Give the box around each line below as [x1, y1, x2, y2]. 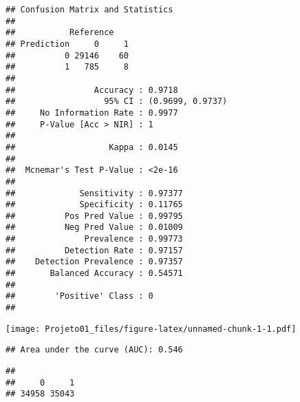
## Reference [6, 28, 114, 38]
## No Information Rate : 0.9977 [6, 107, 178, 118]
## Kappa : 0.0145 [6, 142, 178, 152]
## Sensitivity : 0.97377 [6, 188, 183, 198]
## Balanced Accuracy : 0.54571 [6, 268, 183, 279]
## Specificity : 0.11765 [6, 200, 183, 210]
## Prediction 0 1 [6, 39, 129, 49]
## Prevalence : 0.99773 [6, 234, 183, 244]
